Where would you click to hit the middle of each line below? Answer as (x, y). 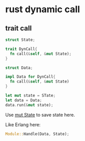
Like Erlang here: (23, 124)
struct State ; (20, 40)
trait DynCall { (21, 49)
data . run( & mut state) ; (29, 105)
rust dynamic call (43, 9)
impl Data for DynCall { (31, 77)
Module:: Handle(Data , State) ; (37, 134)
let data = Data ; (24, 100)
